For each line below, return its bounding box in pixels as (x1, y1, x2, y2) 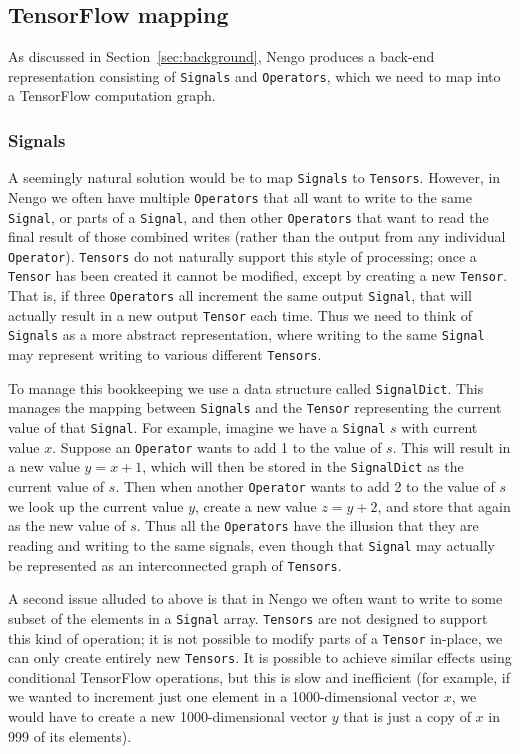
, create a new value (195, 495, 317, 516)
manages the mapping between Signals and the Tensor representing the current (8, 397, 502, 418)
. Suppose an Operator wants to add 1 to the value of (52, 436, 382, 457)
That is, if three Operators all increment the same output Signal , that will (8, 285, 472, 306)
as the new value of (8, 515, 126, 536)
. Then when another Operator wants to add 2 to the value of (115, 476, 495, 497)
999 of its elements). (8, 725, 132, 746)
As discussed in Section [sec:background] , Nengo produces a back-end (8, 46, 435, 67)
